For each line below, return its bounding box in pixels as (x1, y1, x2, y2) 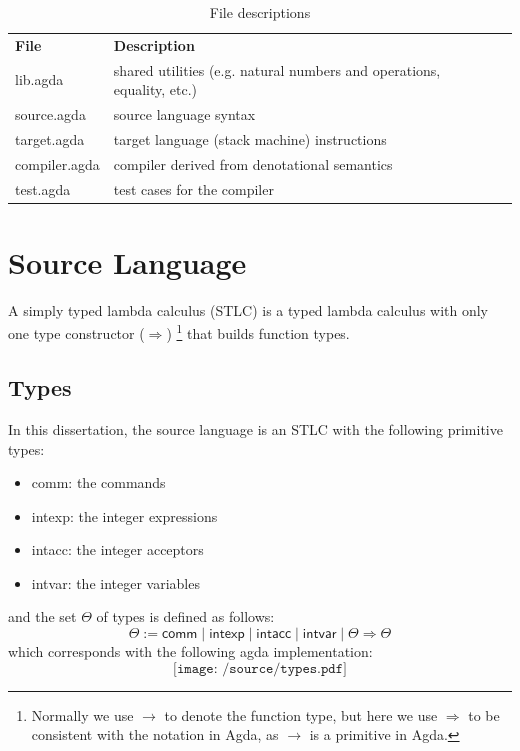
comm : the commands (31, 472, 166, 493)
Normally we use (31, 704, 134, 725)
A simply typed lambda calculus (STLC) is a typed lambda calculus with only (8, 299, 489, 320)
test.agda (15, 178, 71, 199)
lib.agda (15, 69, 64, 90)
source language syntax (113, 104, 256, 125)
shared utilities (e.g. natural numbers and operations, (113, 59, 441, 80)
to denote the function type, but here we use (164, 704, 438, 725)
